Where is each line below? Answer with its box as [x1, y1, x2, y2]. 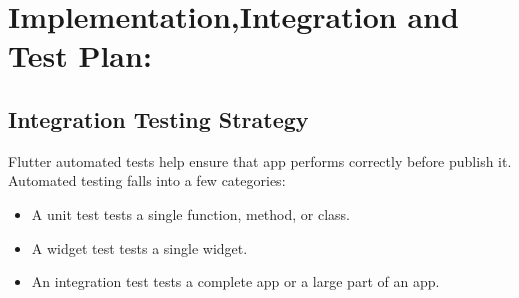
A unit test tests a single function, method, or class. [31, 203, 351, 224]
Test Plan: [8, 35, 152, 76]
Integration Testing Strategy [8, 103, 309, 134]
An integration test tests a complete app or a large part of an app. [31, 271, 440, 292]
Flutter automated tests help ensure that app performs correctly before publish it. [8, 150, 512, 171]
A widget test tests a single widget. [31, 237, 248, 258]
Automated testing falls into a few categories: [8, 170, 286, 191]
